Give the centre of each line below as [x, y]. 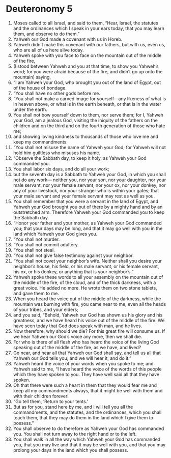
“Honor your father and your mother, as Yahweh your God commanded [87, 223]
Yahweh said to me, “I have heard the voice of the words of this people [87, 369]
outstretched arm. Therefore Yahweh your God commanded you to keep [89, 212]
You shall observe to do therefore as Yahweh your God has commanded [89, 428]
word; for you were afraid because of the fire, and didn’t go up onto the [88, 71]
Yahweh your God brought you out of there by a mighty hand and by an [88, 207]
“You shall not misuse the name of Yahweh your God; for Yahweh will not [89, 147]
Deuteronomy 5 [39, 9]
